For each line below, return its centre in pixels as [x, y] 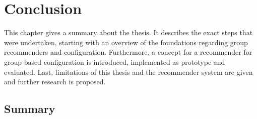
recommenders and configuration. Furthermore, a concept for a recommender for [128, 52]
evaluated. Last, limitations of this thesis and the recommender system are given [128, 72]
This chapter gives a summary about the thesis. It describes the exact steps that [128, 32]
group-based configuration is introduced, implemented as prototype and [115, 62]
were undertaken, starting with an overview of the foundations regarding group [126, 42]
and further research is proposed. [55, 82]
